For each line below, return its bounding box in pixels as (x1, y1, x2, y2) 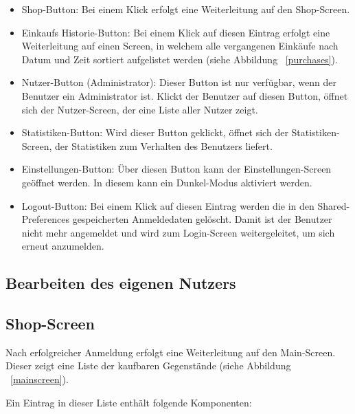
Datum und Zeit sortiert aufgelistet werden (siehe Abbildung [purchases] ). (21, 52, 338, 66)
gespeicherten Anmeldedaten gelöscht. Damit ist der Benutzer (72, 212, 332, 226)
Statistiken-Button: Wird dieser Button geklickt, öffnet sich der (21, 125, 288, 140)
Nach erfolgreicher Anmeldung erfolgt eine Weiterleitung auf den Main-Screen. (5, 345, 336, 359)
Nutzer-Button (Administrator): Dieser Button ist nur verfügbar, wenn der (21, 75, 336, 89)
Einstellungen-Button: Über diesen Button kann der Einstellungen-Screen (21, 162, 332, 176)
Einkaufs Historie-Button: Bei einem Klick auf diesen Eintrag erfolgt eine (21, 25, 330, 39)
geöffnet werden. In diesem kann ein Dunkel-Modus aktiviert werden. (21, 175, 312, 189)
